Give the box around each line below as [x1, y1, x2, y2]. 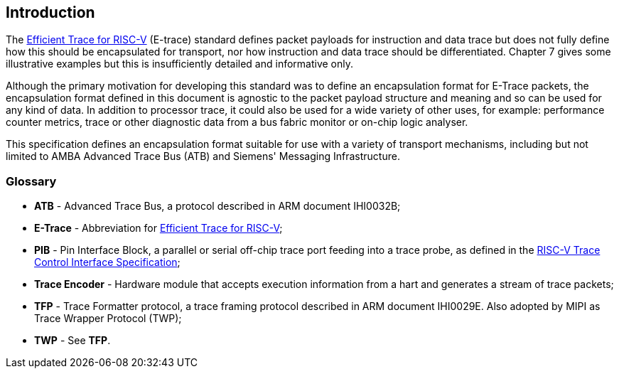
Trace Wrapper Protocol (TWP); [34, 312, 182, 325]
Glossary [6, 173, 57, 188]
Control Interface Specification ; [34, 256, 181, 269]
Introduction [6, 4, 95, 21]
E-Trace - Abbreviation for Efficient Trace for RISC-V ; [34, 222, 283, 235]
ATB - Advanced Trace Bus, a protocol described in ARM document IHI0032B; [34, 200, 401, 213]
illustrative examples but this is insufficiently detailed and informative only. [6, 58, 354, 70]
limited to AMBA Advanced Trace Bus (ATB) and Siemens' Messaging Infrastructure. [6, 150, 400, 163]
